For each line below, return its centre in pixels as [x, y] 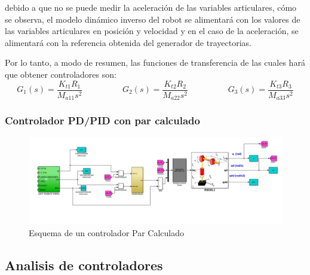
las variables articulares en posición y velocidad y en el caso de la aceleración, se [152, 31]
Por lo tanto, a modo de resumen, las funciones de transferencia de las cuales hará [155, 62]
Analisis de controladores [84, 265]
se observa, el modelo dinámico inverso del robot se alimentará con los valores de [153, 19]
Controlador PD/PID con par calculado [102, 120]
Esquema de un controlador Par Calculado [106, 232]
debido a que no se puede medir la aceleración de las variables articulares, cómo [151, 7]
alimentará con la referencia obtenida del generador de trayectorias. [128, 42]
